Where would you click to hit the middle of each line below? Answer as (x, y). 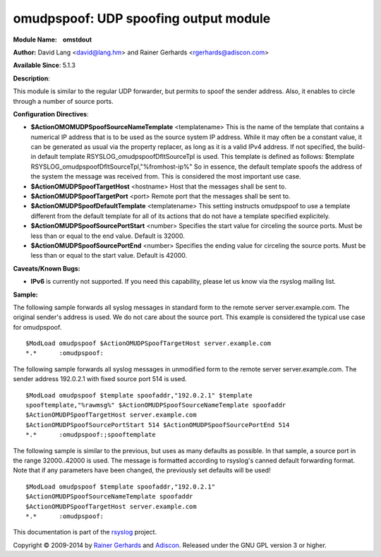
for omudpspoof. (37, 327)
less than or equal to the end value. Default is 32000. (108, 236)
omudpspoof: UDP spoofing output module (142, 18)
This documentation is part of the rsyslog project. (85, 532)
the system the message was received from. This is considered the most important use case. (166, 176)
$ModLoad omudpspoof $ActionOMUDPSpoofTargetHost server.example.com (149, 343)
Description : (32, 78)
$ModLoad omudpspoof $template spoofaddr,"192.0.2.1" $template (139, 395)
